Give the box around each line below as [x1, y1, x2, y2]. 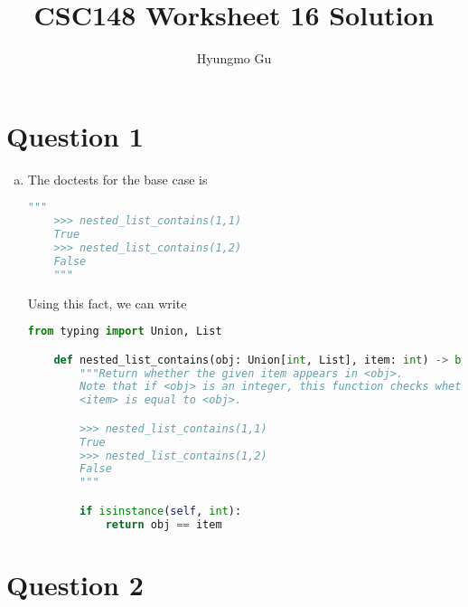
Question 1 [6, 117, 144, 154]
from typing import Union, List [27, 325, 222, 338]
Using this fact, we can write [27, 293, 187, 312]
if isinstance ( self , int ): [80, 504, 242, 517]
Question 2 [6, 565, 144, 602]
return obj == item [105, 517, 222, 531]
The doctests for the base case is [27, 169, 208, 188]
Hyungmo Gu [196, 49, 272, 68]
